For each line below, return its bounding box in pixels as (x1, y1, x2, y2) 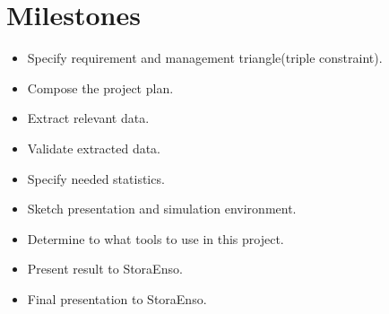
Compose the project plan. (27, 78, 174, 97)
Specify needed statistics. (27, 169, 165, 188)
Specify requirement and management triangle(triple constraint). (27, 48, 383, 67)
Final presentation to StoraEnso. (27, 289, 207, 308)
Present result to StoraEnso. (27, 259, 183, 278)
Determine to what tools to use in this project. (27, 229, 284, 248)
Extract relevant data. (27, 109, 150, 127)
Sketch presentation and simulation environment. (27, 199, 297, 218)
